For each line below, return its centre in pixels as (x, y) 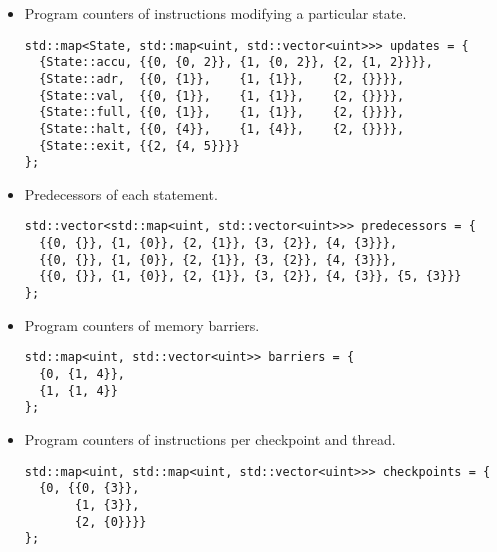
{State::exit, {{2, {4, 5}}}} (139, 145)
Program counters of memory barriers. (142, 324)
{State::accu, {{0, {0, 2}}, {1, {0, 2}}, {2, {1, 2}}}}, (236, 62)
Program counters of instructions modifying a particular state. (215, 13)
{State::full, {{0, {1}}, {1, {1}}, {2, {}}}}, (222, 112)
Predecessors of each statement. (121, 193)
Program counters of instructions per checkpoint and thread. (210, 438)
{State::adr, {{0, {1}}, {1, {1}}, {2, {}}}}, (222, 78)
